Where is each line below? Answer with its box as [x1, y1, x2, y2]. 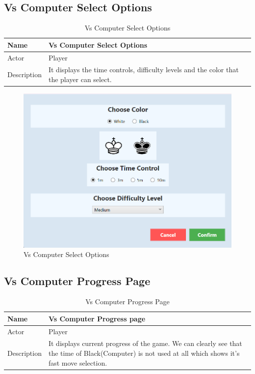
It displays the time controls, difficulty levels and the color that [48, 64, 239, 75]
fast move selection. [48, 357, 107, 368]
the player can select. [48, 74, 112, 85]
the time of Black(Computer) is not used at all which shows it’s [48, 347, 240, 358]
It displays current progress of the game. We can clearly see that [48, 338, 242, 348]
